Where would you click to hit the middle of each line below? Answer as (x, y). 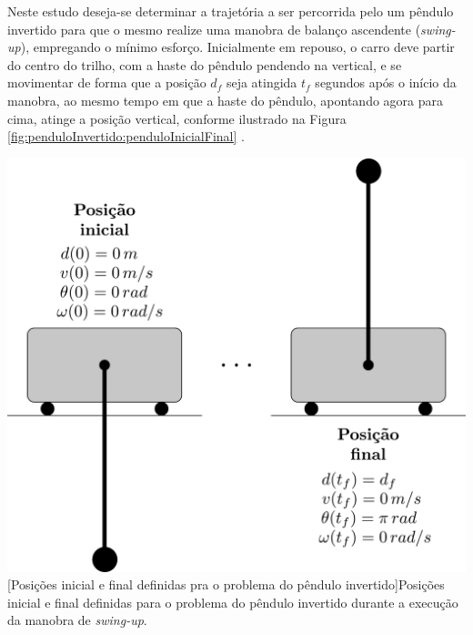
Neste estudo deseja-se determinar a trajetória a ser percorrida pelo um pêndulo (231, 11)
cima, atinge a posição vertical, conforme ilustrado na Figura (177, 118)
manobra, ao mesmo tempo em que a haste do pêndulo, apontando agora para (225, 100)
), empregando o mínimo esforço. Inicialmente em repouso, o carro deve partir (237, 47)
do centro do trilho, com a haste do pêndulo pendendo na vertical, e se (205, 64)
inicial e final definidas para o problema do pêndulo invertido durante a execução (233, 602)
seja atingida (262, 82)
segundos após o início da (386, 82)
